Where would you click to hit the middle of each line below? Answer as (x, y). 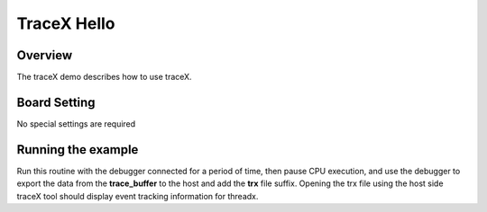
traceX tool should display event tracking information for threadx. (138, 196)
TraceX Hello (66, 23)
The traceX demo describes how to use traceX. (105, 77)
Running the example (78, 150)
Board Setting (56, 102)
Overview (45, 55)
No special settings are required (76, 124)
